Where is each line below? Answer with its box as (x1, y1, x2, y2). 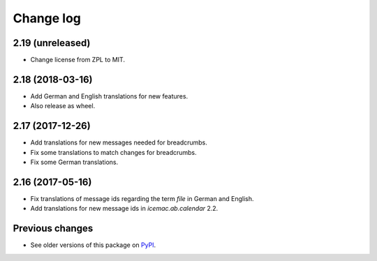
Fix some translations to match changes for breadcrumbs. (30, 148, 197, 156)
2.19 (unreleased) (13, 37, 91, 49)
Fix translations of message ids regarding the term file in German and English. (30, 194, 254, 202)
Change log (13, 10, 82, 26)
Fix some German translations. (30, 158, 119, 167)
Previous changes (13, 223, 94, 234)
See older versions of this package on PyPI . (30, 241, 156, 249)
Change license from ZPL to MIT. (30, 56, 126, 64)
